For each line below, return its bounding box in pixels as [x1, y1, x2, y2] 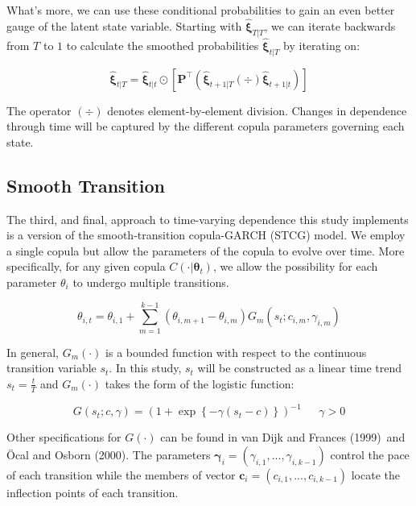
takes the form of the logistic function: [105, 375, 294, 392]
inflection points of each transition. [6, 483, 179, 500]
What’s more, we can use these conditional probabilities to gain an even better [6, 2, 395, 18]
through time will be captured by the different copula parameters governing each [6, 118, 405, 135]
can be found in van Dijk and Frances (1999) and [160, 429, 406, 446]
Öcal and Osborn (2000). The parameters [6, 446, 211, 462]
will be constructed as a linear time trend [197, 359, 402, 376]
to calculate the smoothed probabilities [66, 36, 259, 53]
